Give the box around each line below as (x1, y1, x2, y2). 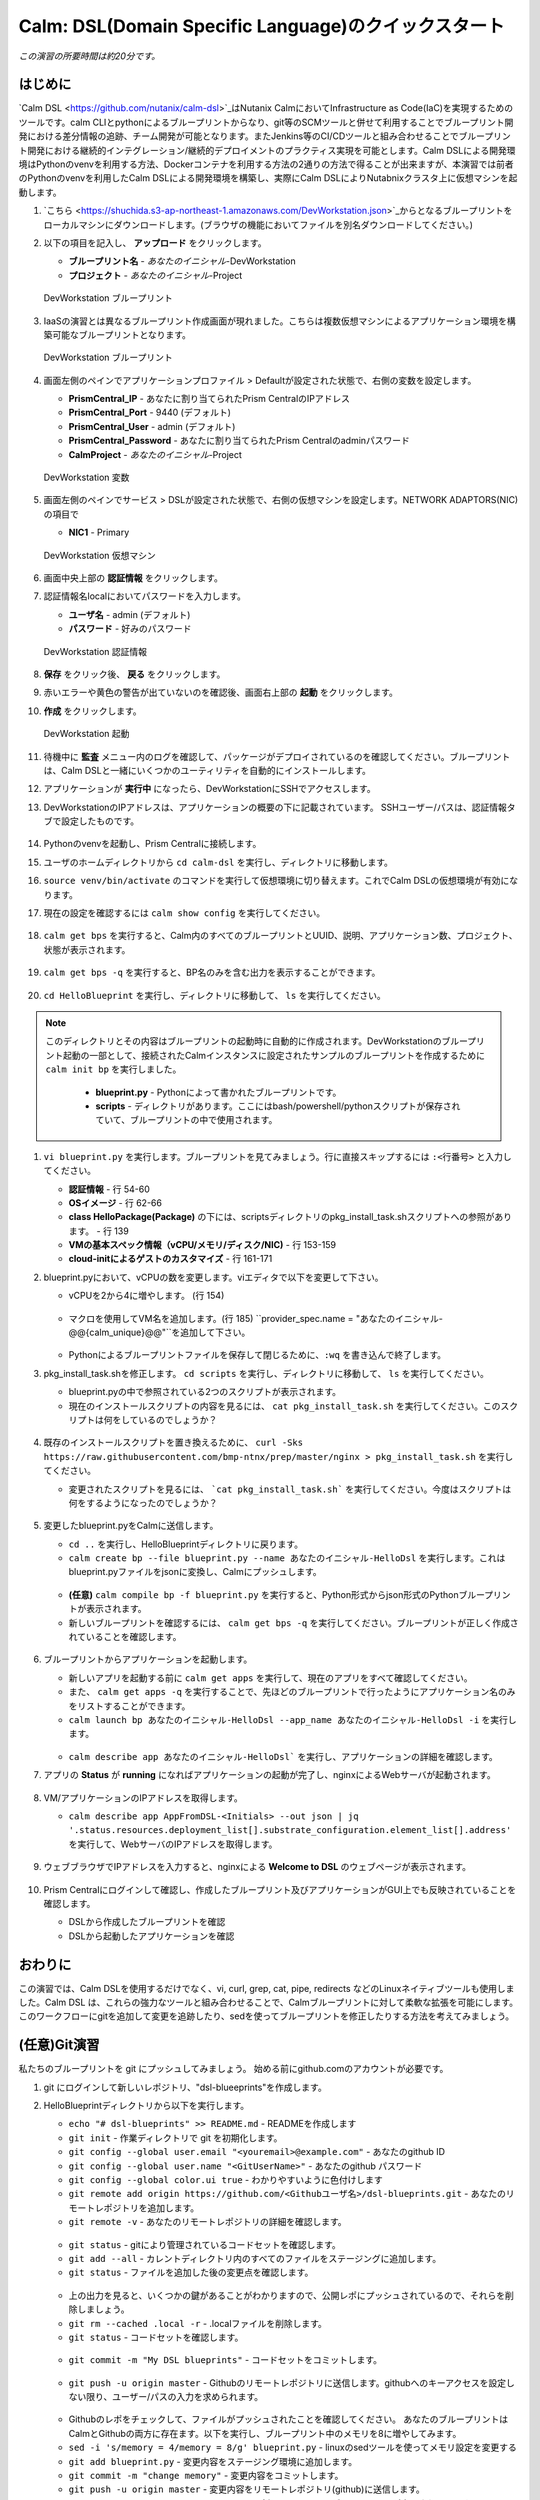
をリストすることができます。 (68, 1700, 191, 1712)
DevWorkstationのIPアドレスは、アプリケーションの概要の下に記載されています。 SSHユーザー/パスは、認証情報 (43, 801, 507, 813)
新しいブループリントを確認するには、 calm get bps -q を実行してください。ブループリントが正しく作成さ (68, 1616, 519, 1629)
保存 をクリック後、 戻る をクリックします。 (43, 668, 226, 680)
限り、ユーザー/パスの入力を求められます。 (85, 2391, 264, 2403)
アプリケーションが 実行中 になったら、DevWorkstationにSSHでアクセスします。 (43, 783, 376, 795)
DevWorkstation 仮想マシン (43, 549, 156, 561)
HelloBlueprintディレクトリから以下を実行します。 (43, 2100, 250, 2112)
